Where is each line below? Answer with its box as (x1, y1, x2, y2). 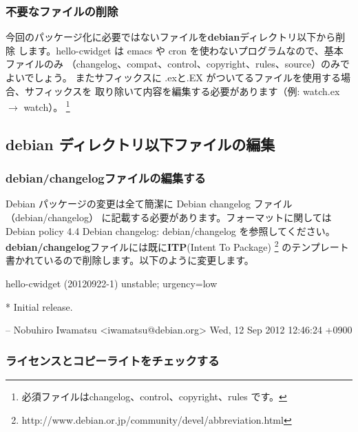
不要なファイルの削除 (6, 2, 118, 19)
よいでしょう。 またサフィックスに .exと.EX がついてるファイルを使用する (6, 70, 341, 84)
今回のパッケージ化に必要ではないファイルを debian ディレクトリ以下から (6, 30, 336, 44)
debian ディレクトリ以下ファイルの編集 (6, 133, 275, 154)
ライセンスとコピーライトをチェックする (6, 351, 220, 369)
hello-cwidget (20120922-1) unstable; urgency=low (6, 276, 218, 291)
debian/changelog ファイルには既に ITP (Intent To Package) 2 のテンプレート (6, 238, 349, 254)
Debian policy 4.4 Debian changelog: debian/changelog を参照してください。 (6, 223, 335, 238)
